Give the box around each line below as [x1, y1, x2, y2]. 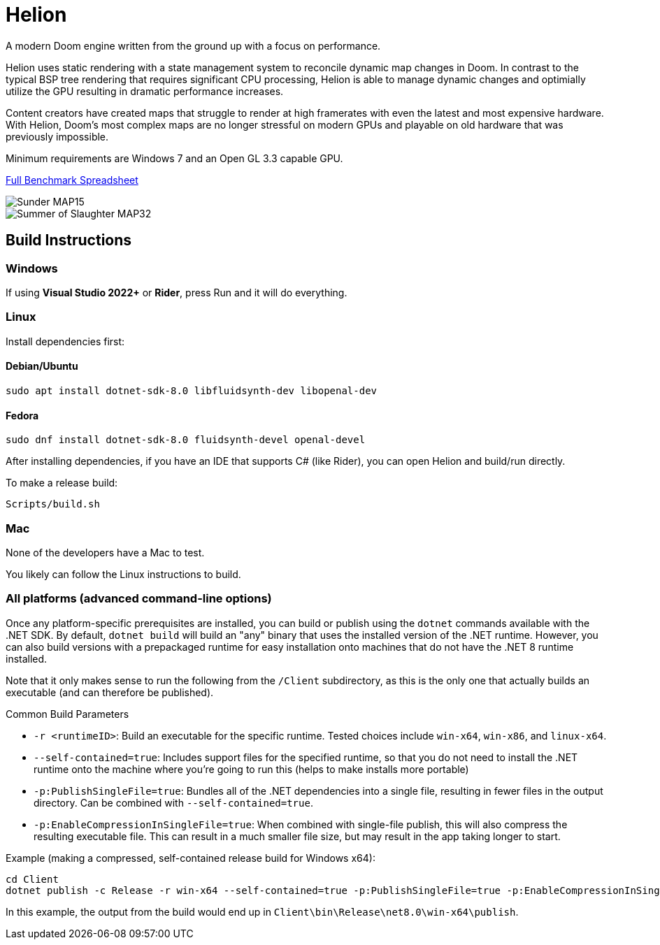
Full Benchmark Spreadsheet [6, 173, 138, 186]
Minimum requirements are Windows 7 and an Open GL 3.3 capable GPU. [6, 152, 343, 164]
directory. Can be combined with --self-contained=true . [34, 796, 313, 809]
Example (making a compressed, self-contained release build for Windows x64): [6, 851, 375, 864]
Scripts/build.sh [6, 498, 100, 510]
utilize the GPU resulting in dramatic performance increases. [6, 85, 284, 97]
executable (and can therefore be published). [6, 686, 214, 698]
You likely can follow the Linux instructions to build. [6, 568, 241, 580]
